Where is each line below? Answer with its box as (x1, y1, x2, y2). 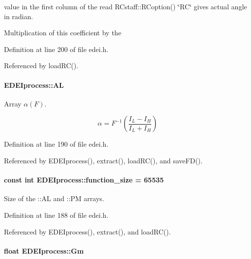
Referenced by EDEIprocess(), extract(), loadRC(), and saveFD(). (4, 155, 203, 165)
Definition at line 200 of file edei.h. (4, 44, 109, 54)
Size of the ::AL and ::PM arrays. (4, 193, 104, 204)
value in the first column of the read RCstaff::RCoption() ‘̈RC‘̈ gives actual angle (4, 1, 247, 11)
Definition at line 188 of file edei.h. (4, 209, 109, 220)
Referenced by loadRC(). (4, 60, 79, 71)
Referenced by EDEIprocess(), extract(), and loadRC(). (4, 226, 171, 236)
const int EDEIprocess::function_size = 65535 (4, 175, 164, 185)
